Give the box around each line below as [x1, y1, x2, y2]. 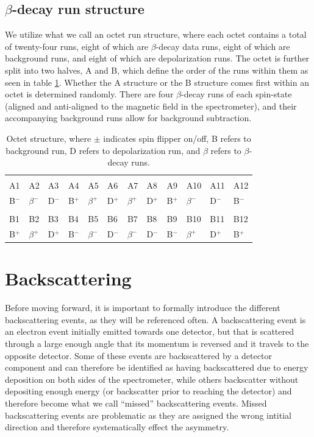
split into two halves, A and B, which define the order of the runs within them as [5, 63, 309, 76]
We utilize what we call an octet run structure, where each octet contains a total [5, 28, 307, 41]
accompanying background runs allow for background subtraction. [5, 111, 252, 124]
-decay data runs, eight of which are [155, 40, 290, 52]
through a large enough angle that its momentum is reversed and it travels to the [5, 337, 309, 350]
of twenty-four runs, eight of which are [5, 40, 149, 52]
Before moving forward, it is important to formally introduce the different [5, 301, 280, 314]
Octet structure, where [6, 131, 91, 144]
